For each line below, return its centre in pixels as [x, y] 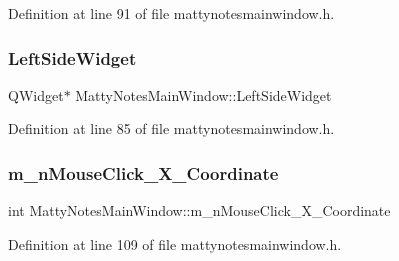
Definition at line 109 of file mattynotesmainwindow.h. [175, 243]
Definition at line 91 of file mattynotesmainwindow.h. [171, 13]
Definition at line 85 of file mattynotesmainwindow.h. [171, 128]
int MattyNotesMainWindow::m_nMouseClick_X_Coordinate [199, 210]
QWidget [36, 94]
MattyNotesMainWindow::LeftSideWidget [203, 94]
